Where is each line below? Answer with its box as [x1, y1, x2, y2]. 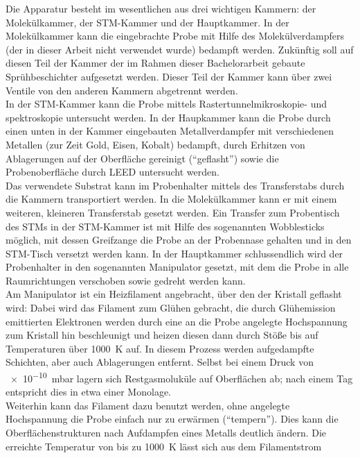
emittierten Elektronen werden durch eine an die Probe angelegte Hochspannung [6, 314, 348, 328]
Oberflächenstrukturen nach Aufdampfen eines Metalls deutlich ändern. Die [6, 425, 327, 440]
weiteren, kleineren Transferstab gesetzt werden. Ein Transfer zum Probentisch [6, 205, 340, 219]
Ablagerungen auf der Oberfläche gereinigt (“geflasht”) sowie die [6, 151, 279, 165]
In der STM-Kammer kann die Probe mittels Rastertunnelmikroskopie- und [6, 96, 327, 111]
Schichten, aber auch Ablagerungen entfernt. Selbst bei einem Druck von [6, 355, 314, 369]
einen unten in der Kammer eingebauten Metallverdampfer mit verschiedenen [6, 124, 334, 138]
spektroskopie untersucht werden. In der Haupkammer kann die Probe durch [6, 110, 331, 124]
